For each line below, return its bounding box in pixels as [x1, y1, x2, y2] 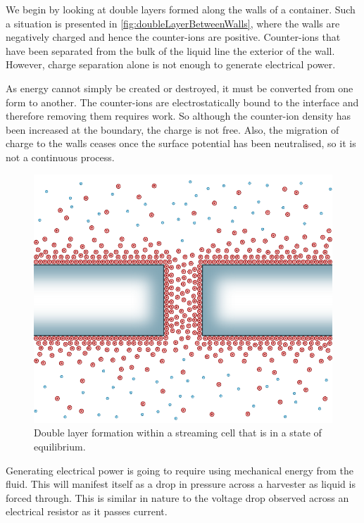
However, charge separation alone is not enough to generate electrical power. [6, 57, 336, 72]
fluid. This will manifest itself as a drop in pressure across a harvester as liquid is [6, 477, 356, 491]
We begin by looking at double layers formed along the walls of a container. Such [6, 2, 356, 16]
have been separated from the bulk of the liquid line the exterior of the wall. [6, 43, 335, 58]
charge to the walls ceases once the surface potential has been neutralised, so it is [6, 136, 356, 151]
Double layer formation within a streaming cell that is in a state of [34, 425, 322, 440]
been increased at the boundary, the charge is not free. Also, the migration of [6, 122, 339, 137]
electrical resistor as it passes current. [6, 504, 168, 519]
